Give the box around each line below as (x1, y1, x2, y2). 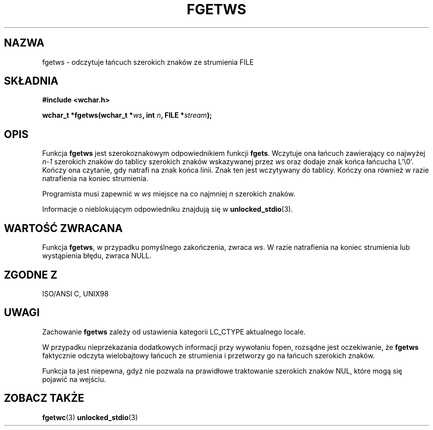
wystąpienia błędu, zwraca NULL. (42, 251, 152, 260)
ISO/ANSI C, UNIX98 (42, 289, 109, 298)
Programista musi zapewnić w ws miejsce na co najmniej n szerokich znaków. (42, 190, 296, 198)
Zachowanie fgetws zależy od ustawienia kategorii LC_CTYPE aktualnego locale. (42, 327, 306, 336)
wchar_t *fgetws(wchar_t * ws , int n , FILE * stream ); (42, 111, 212, 120)
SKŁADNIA (4, 75, 58, 88)
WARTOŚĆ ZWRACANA (4, 222, 123, 235)
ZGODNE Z (4, 268, 58, 281)
